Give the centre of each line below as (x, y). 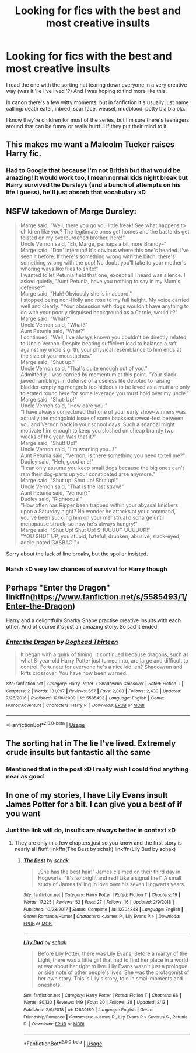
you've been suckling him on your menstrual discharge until (92, 518)
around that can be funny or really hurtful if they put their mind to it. (87, 126)
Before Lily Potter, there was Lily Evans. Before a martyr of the (113, 953)
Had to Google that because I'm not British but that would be (93, 170)
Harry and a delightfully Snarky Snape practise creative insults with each (93, 620)
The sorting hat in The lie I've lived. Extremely (91, 743)
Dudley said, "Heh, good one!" (57, 462)
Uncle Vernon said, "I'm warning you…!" (69, 450)
